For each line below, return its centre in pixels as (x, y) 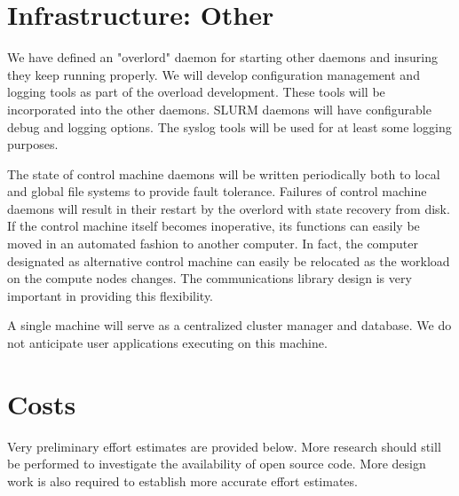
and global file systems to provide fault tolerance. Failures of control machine (217, 191)
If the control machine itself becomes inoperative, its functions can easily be (214, 226)
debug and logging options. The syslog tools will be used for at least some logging (229, 126)
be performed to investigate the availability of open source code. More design (217, 464)
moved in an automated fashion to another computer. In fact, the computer (213, 244)
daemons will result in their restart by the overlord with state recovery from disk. (229, 208)
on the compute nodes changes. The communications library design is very (210, 278)
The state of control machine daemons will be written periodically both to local (224, 173)
